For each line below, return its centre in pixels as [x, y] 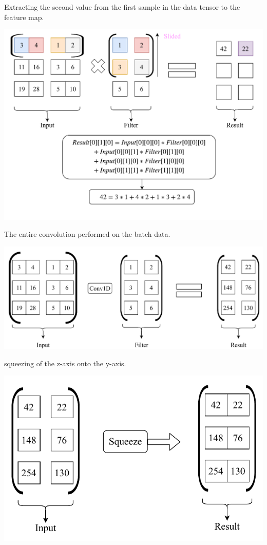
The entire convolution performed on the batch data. [87, 234]
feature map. [24, 17]
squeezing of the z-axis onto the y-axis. [65, 363]
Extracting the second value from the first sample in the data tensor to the [122, 7]
